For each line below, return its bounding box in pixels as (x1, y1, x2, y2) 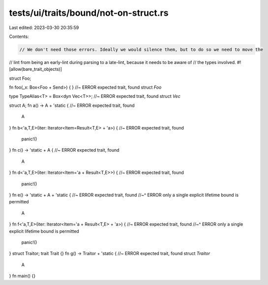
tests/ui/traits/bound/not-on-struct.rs (9, 7, 169, 18)
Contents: (9, 33, 29, 39)
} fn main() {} (9, 273, 36, 279)
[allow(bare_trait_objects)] (9, 66, 62, 72)
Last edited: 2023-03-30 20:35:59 (9, 25, 79, 31)
